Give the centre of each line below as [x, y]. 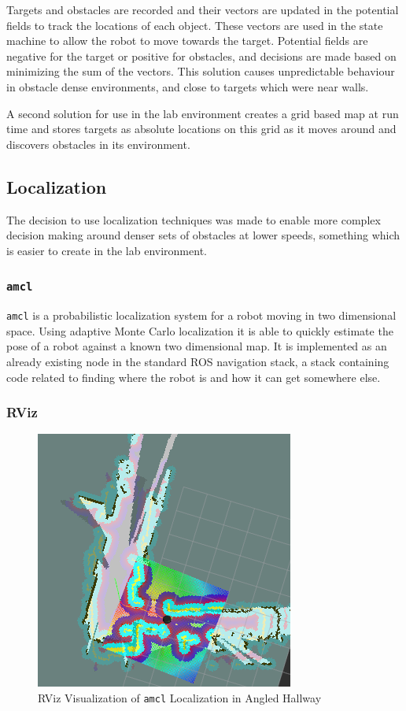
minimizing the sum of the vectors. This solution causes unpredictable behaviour [201, 71]
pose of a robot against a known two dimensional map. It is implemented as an [197, 346]
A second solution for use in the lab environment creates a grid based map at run [203, 113]
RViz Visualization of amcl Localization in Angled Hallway [180, 697]
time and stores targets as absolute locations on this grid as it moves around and [201, 129]
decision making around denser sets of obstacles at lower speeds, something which [203, 235]
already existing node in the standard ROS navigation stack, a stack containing [198, 361]
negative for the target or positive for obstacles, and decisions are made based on [201, 56]
